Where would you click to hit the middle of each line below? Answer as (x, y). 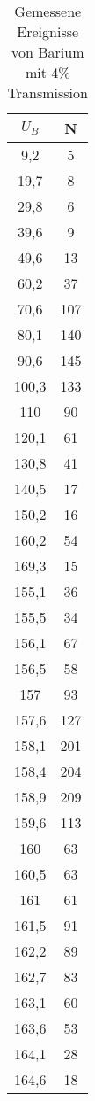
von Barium (47, 52)
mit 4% (47, 72)
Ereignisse (48, 31)
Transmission (47, 93)
